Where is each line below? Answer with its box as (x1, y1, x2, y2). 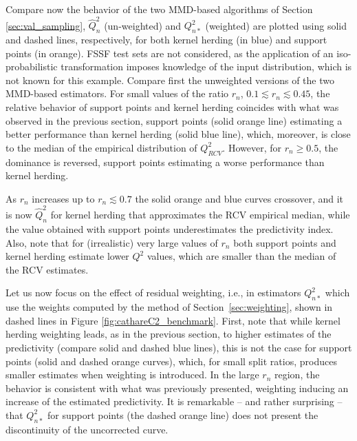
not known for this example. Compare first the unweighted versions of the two (6, 72, 335, 87)
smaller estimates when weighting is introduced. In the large (6, 367, 259, 382)
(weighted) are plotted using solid (205, 18, 347, 32)
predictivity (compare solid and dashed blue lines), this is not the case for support (6, 340, 352, 354)
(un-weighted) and (104, 18, 182, 32)
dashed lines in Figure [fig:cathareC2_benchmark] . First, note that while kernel (6, 313, 340, 327)
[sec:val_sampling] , (6, 18, 86, 32)
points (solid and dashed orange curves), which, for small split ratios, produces (6, 353, 337, 368)
